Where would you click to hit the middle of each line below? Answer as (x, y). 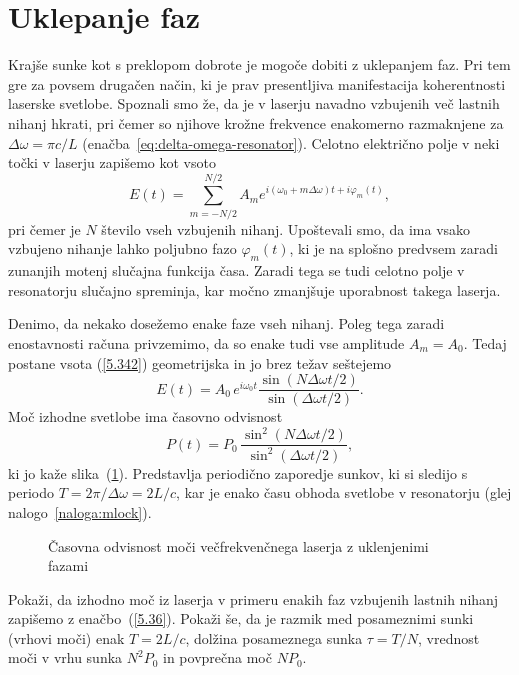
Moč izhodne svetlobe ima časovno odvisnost (145, 416)
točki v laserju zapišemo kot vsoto (112, 162)
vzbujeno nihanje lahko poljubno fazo (122, 248)
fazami (68, 565)
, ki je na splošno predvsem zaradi (393, 248)
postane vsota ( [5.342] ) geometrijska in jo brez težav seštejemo (200, 362)
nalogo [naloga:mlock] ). (80, 511)
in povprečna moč (217, 657)
